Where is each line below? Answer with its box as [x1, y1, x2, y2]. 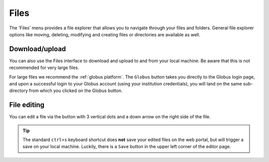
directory [9, 87, 28, 94]
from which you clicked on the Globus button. [29, 87, 123, 94]
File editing [9, 101, 45, 109]
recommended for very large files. [9, 65, 79, 71]
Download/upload [9, 45, 66, 53]
